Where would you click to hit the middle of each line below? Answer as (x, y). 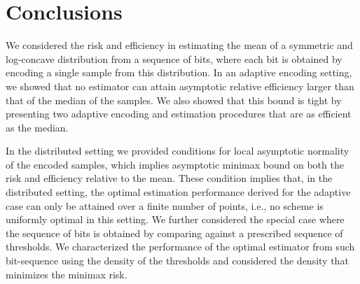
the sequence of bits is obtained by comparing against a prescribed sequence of (174, 233)
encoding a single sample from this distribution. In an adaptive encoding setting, (179, 72)
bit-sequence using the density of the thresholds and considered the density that (177, 261)
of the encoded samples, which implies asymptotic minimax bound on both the (175, 164)
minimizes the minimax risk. (67, 274)
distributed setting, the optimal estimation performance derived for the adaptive (178, 192)
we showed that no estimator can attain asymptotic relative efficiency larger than (180, 86)
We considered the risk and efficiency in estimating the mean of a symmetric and (179, 45)
